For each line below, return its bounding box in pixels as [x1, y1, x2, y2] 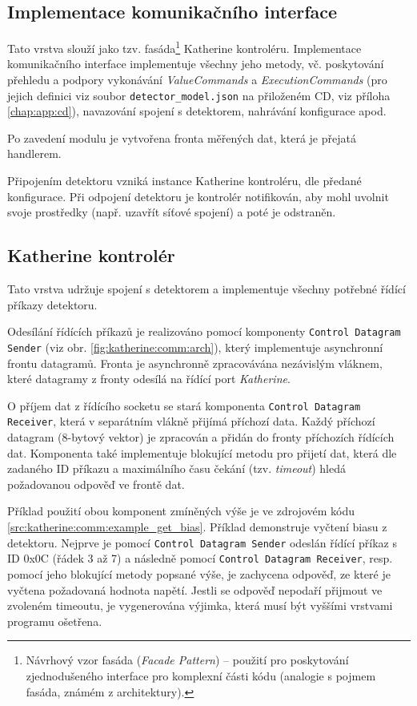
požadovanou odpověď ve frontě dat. [7, 475, 185, 492]
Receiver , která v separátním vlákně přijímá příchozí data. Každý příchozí [7, 413, 375, 430]
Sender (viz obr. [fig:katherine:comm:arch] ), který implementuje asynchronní [7, 338, 383, 355]
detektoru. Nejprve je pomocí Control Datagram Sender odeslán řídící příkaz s [7, 534, 397, 551]
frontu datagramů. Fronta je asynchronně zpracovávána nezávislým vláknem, [7, 354, 383, 371]
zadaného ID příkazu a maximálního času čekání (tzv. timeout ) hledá [7, 460, 347, 477]
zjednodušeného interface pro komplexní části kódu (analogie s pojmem [26, 667, 376, 684]
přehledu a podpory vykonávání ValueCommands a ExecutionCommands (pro [7, 71, 387, 88]
